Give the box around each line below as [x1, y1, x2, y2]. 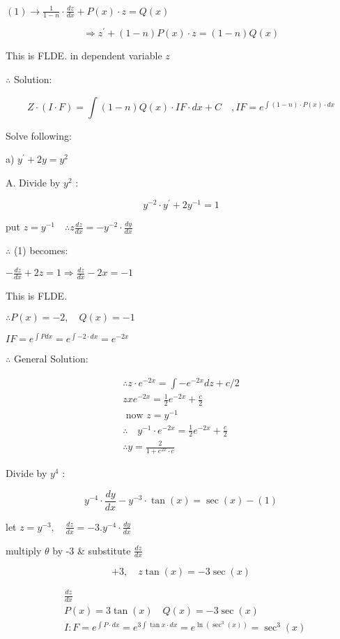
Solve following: [6, 128, 72, 142]
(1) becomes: [13, 243, 68, 258]
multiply [6, 543, 42, 557]
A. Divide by [6, 175, 61, 189]
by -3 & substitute [52, 543, 131, 557]
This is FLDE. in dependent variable [6, 48, 162, 63]
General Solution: [13, 351, 88, 365]
